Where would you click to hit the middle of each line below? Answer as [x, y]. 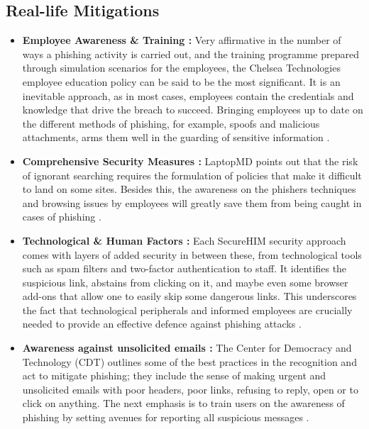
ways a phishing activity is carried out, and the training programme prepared [191, 54]
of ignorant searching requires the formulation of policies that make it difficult [192, 175]
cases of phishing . [62, 217]
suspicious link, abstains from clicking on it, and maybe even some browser [185, 282]
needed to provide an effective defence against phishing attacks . [162, 324]
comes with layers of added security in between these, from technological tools [192, 254]
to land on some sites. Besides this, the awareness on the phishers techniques [189, 189]
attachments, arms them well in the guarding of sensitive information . [176, 137]
